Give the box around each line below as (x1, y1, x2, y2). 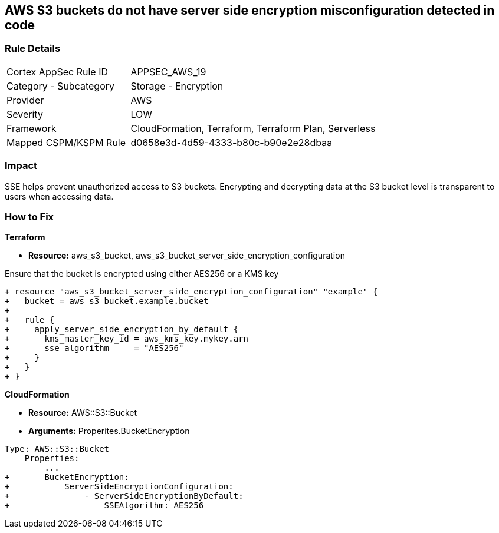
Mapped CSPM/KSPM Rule (6, 136, 126, 148)
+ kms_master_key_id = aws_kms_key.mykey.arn (5, 334, 249, 344)
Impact (5, 160, 38, 172)
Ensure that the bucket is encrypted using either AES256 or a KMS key (5, 269, 279, 279)
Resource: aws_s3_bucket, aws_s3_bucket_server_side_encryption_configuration (28, 250, 345, 261)
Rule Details (5, 42, 61, 55)
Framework (6, 122, 57, 134)
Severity (6, 108, 43, 120)
